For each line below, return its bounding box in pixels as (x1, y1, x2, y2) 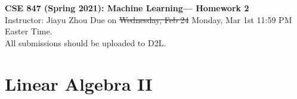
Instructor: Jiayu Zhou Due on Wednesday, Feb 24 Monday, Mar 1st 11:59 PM (5, 13, 292, 25)
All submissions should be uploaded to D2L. (5, 36, 166, 49)
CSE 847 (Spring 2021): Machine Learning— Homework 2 (5, 2, 249, 14)
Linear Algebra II (5, 71, 153, 95)
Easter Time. (5, 25, 52, 37)
